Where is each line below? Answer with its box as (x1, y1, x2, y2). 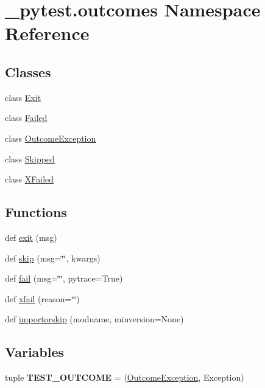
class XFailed (5, 173, 54, 185)
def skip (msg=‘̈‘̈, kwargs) (5, 251, 101, 264)
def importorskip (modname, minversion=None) (5, 313, 184, 325)
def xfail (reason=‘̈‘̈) (5, 292, 80, 305)
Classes (5, 62, 51, 81)
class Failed (5, 111, 48, 124)
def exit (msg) (5, 230, 57, 243)
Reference (5, 21, 90, 46)
